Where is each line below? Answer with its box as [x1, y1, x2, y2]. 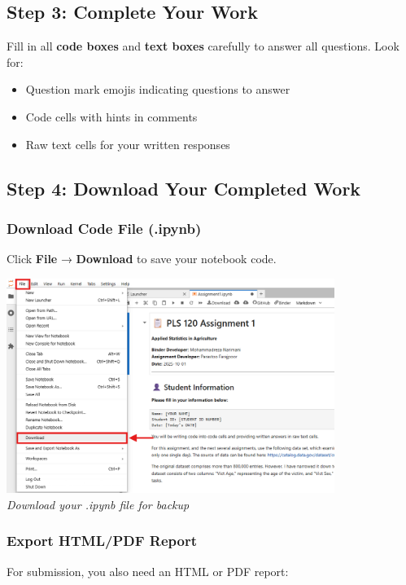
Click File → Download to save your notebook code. [7, 250, 277, 267]
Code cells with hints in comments [25, 108, 198, 125]
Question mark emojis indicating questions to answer [25, 81, 290, 98]
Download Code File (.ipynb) [7, 218, 202, 238]
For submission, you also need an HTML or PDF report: [7, 562, 289, 579]
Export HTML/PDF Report [7, 530, 198, 551]
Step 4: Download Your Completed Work [7, 175, 361, 200]
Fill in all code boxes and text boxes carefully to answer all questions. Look [7, 37, 399, 55]
